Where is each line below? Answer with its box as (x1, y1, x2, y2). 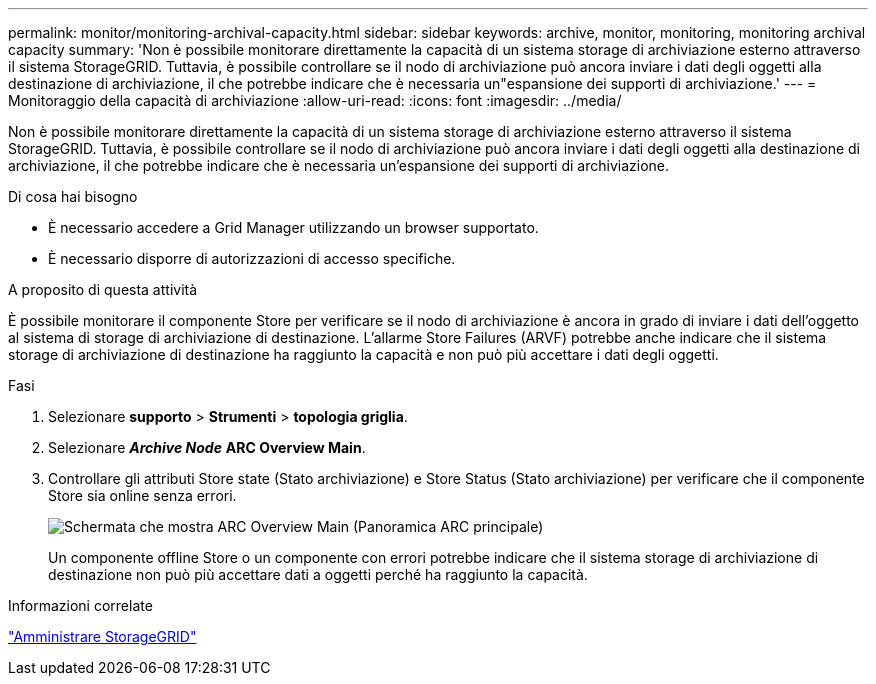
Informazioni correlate (8, 597, 153, 614)
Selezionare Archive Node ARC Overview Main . (48, 439, 366, 456)
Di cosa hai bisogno (8, 188, 138, 205)
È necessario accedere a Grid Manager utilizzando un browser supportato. (48, 219, 539, 236)
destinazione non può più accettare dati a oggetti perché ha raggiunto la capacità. (48, 566, 588, 583)
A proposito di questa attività (8, 281, 198, 298)
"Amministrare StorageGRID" (8, 628, 197, 645)
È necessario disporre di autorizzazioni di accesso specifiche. (48, 250, 456, 267)
